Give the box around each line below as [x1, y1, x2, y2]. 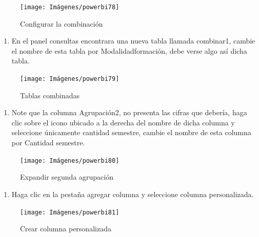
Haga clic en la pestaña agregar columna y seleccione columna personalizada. [11, 188, 254, 199]
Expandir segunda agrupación [20, 171, 114, 182]
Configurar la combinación [20, 18, 103, 29]
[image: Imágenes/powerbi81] [20, 208, 119, 216]
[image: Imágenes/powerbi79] [20, 75, 119, 83]
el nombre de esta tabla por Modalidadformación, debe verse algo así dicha [11, 45, 247, 56]
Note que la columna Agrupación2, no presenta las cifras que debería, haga [11, 107, 247, 118]
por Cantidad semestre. [11, 137, 85, 148]
